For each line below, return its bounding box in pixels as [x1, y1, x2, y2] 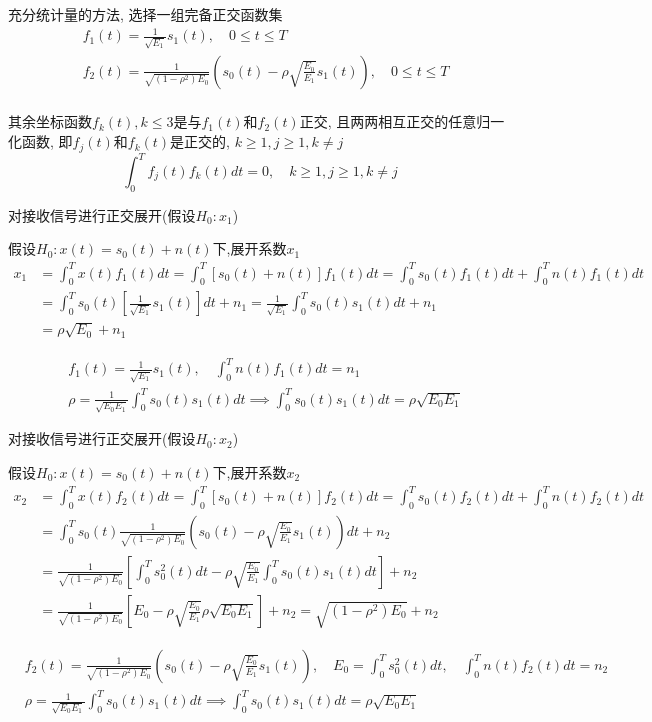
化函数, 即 [8, 131, 73, 152]
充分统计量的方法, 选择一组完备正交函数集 [8, 4, 283, 24]
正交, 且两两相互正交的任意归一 [299, 111, 505, 132]
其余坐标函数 [8, 111, 92, 132]
